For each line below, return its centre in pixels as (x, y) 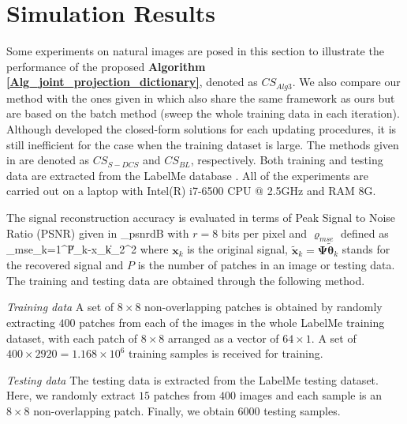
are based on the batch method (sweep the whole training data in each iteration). (203, 113)
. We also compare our (346, 82)
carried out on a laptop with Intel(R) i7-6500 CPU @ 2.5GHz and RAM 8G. (191, 191)
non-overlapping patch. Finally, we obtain (134, 410)
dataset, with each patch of (72, 338)
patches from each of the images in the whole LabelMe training (232, 322)
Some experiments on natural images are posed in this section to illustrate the (195, 51)
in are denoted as (48, 160)
